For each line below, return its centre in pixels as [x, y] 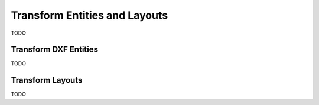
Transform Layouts [47, 80]
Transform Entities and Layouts [89, 15]
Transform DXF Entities [55, 50]
